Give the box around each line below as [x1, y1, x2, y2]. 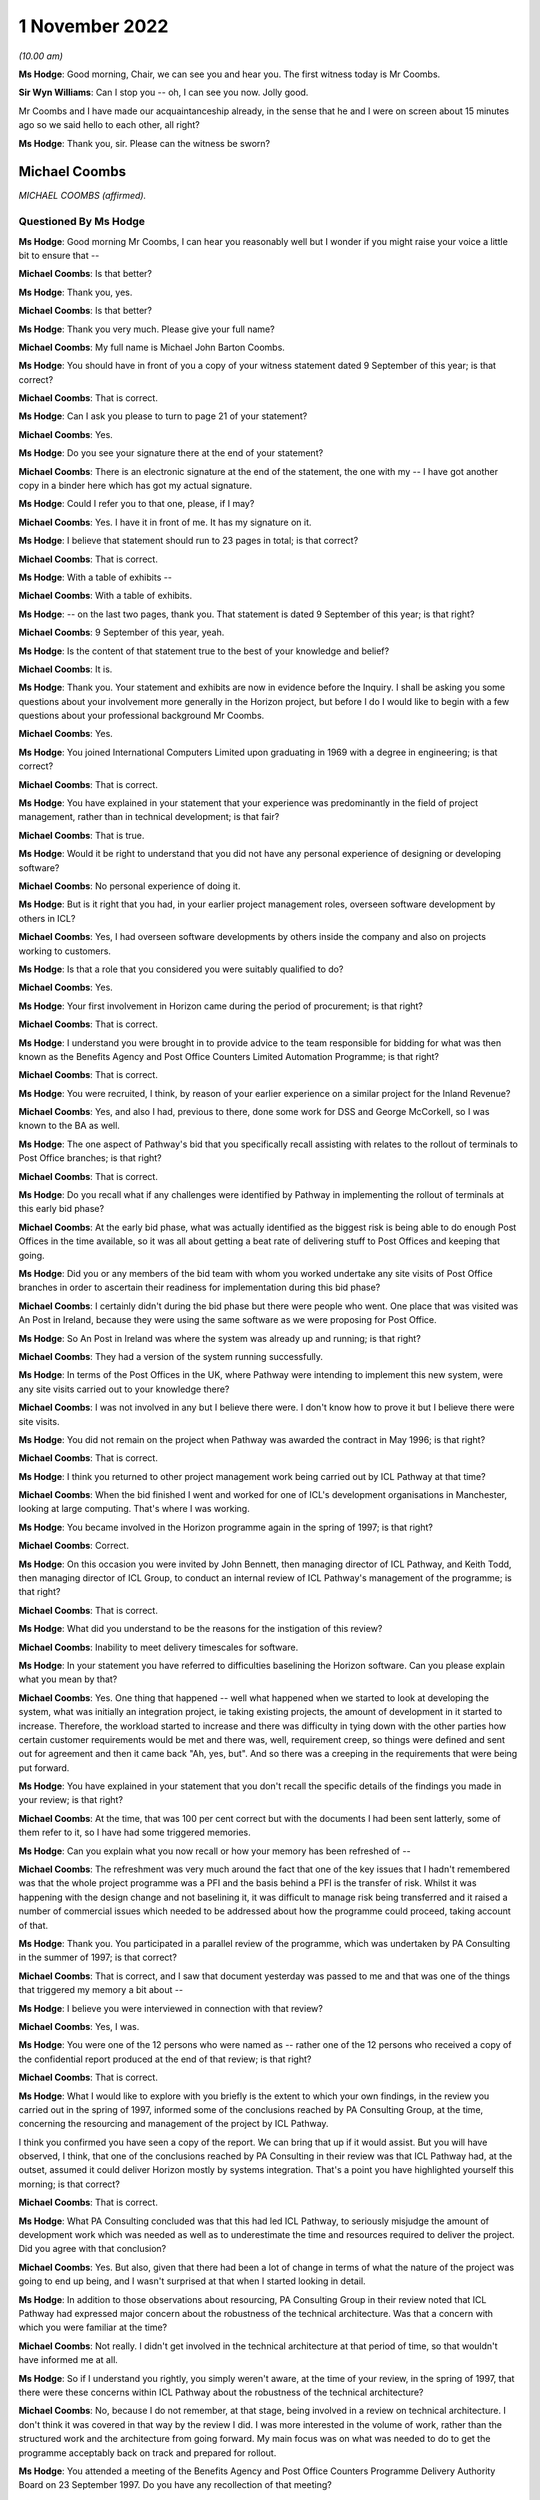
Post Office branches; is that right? [18, 1152, 162, 1164]
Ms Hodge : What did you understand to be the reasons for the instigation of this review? [18, 1623, 383, 1635]
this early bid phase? [18, 1203, 105, 1215]
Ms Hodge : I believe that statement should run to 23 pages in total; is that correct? [18, 535, 359, 547]
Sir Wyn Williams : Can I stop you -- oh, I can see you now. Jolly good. [18, 86, 309, 99]
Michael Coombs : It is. [18, 663, 113, 675]
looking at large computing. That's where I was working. [18, 1503, 250, 1515]
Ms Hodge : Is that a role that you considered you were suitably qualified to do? [18, 963, 344, 975]
